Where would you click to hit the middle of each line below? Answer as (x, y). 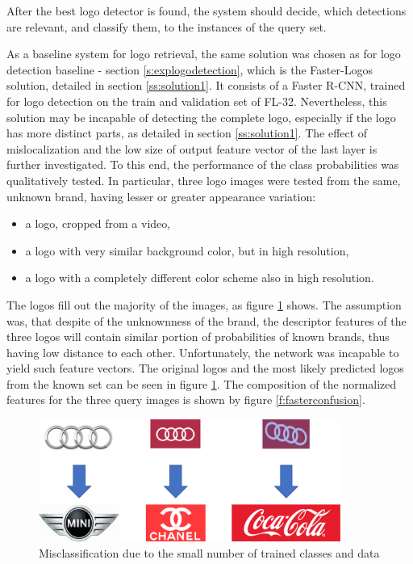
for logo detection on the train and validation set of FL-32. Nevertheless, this (197, 101)
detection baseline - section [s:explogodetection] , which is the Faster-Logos (190, 69)
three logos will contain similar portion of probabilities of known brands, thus (198, 337)
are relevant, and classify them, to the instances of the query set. (167, 26)
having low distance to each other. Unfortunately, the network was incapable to (203, 352)
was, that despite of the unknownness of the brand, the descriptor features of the (206, 320)
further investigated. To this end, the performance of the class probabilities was (203, 164)
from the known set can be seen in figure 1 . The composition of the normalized (202, 383)
